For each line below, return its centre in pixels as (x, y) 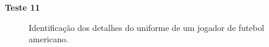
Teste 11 (22, 7)
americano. (49, 39)
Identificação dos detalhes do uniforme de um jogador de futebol (146, 27)
